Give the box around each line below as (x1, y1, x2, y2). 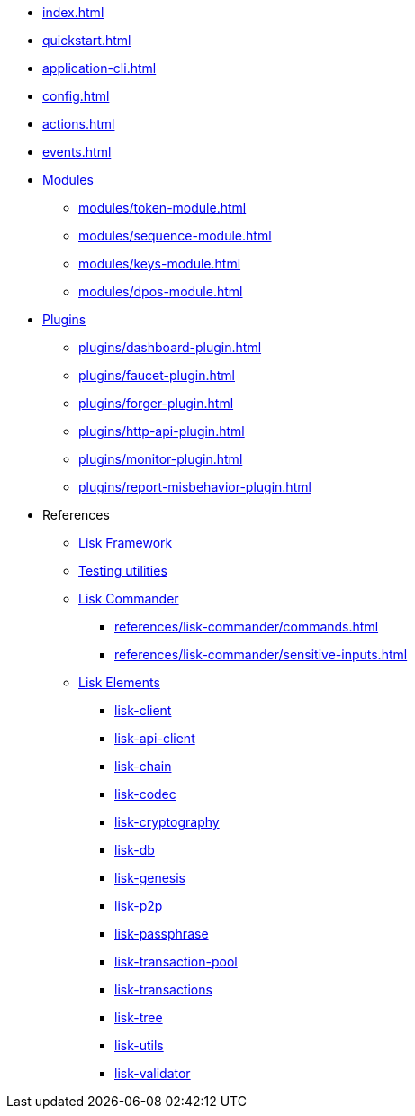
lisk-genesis (114, 870, 186, 885)
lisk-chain (114, 758, 172, 774)
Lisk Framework (78, 535, 173, 550)
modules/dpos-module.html (78, 284, 243, 299)
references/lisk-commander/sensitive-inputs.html (114, 647, 408, 662)
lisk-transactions (114, 982, 212, 997)
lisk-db (114, 842, 155, 857)
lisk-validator (114, 1066, 191, 1081)
